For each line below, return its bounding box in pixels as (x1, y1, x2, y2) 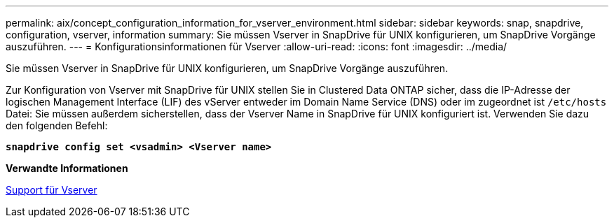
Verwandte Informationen (6, 162, 128, 174)
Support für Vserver (6, 184, 97, 196)
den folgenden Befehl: (6, 120, 108, 131)
